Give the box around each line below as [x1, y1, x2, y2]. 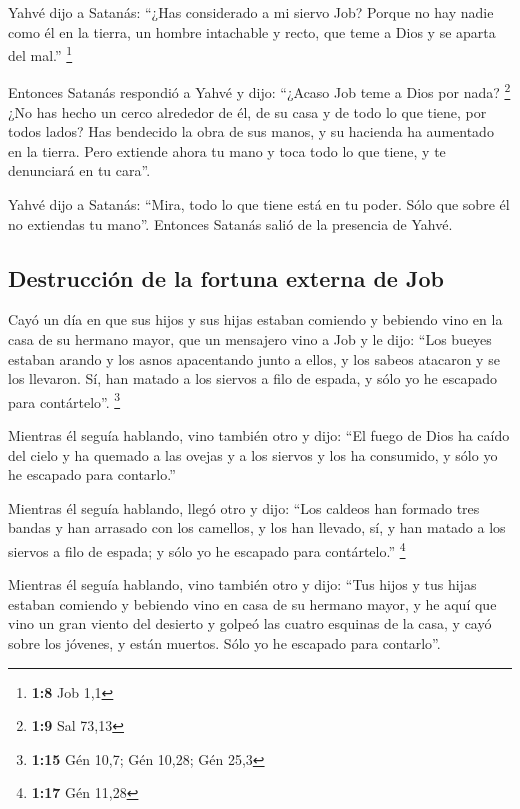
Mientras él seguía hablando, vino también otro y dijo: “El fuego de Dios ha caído [8, 425, 510, 446]
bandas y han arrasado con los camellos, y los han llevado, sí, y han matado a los [8, 517, 506, 538]
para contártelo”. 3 [8, 388, 121, 412]
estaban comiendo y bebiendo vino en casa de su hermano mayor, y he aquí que [8, 593, 497, 614]
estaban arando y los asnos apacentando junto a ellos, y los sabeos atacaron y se [8, 348, 500, 369]
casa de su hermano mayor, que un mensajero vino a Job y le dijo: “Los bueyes [8, 329, 492, 350]
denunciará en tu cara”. [8, 160, 151, 181]
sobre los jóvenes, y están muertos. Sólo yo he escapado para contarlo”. [8, 633, 441, 654]
